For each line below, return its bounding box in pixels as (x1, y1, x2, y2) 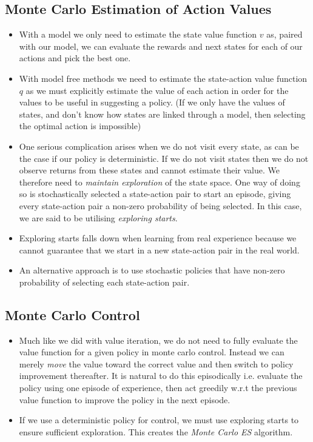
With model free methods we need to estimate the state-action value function (19, 72, 308, 84)
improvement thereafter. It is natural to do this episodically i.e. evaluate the (19, 369, 303, 382)
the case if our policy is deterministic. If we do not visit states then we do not (19, 152, 309, 164)
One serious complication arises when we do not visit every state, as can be (19, 139, 299, 152)
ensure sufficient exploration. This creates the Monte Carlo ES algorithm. (19, 425, 293, 438)
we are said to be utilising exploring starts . (19, 211, 178, 224)
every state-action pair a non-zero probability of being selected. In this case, (19, 199, 302, 212)
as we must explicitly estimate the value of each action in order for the (25, 84, 289, 96)
